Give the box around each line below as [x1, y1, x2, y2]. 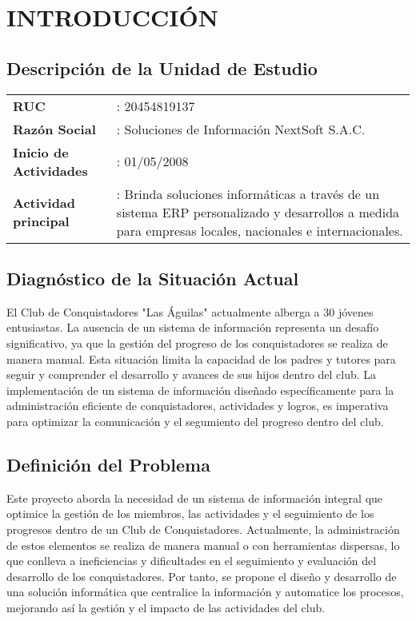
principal [13, 212, 70, 231]
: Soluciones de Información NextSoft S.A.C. [116, 119, 366, 138]
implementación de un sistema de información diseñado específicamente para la [6, 381, 394, 398]
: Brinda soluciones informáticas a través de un [116, 184, 380, 203]
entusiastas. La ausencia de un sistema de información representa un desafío [6, 319, 379, 336]
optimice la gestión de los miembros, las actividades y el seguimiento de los [6, 505, 374, 522]
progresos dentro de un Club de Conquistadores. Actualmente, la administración [6, 520, 400, 537]
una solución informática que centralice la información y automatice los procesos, [6, 583, 404, 600]
